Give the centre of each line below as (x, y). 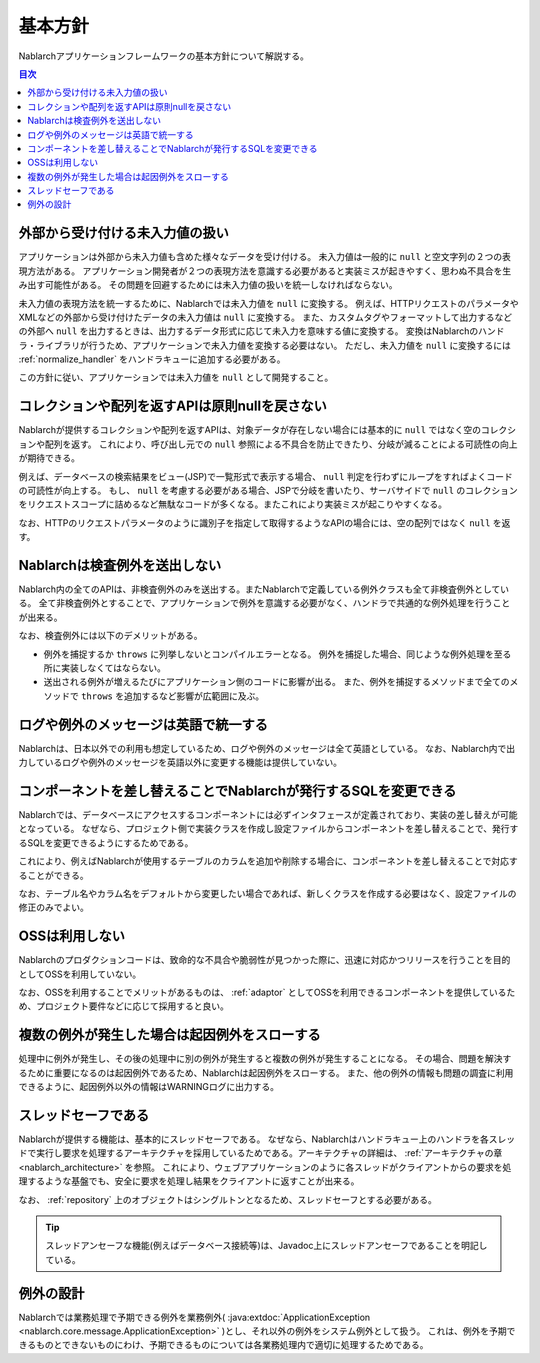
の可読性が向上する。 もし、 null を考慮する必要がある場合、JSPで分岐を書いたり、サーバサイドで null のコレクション (268, 490)
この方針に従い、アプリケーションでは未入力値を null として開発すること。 (176, 377)
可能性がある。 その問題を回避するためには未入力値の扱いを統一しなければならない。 (221, 285)
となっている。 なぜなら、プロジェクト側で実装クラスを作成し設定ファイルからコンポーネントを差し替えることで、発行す (268, 829)
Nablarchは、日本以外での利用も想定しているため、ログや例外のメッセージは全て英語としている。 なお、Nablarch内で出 (266, 748)
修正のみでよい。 (53, 907)
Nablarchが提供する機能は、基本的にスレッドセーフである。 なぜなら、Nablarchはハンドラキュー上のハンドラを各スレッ (267, 1139)
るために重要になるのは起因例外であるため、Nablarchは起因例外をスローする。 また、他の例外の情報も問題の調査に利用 (266, 1072)
